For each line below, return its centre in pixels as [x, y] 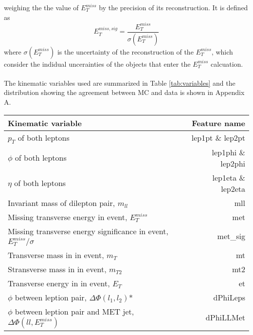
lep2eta [233, 188]
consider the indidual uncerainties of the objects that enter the [97, 64]
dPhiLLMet [225, 317]
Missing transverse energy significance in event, [88, 231]
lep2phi [233, 163]
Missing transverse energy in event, [68, 217]
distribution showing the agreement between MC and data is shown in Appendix [124, 92]
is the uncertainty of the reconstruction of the [125, 51]
